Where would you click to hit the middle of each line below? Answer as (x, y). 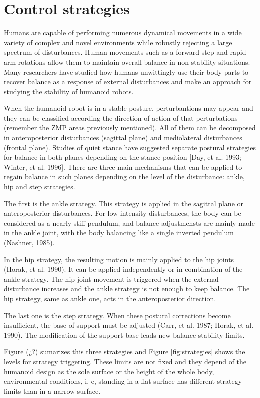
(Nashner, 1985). (29, 242)
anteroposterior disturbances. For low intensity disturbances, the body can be (123, 213)
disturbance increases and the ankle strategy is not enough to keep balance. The (127, 289)
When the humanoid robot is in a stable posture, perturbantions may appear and (129, 108)
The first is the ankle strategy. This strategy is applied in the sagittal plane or (124, 203)
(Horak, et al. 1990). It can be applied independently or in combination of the (123, 269)
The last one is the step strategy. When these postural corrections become (117, 315)
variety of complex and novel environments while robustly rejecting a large (118, 42)
